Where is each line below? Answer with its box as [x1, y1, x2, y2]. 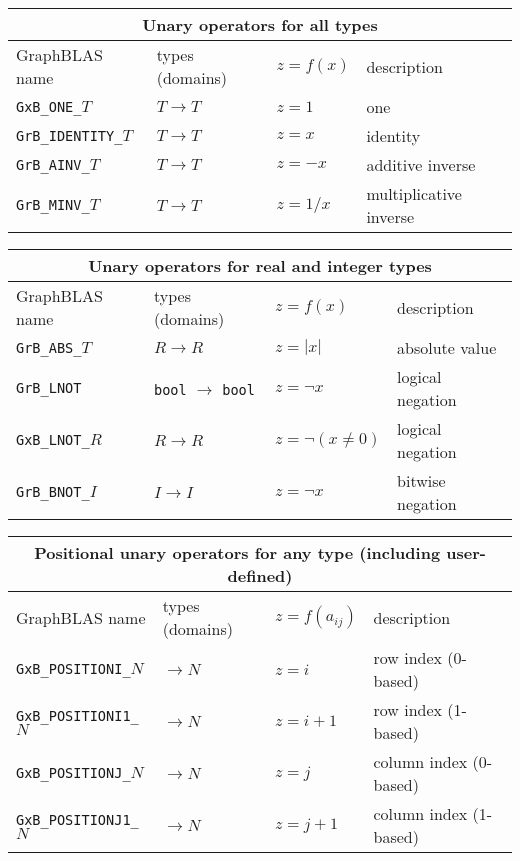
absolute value [397, 336, 497, 359]
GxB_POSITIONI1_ [16, 707, 139, 724]
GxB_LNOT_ [16, 432, 90, 448]
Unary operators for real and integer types [88, 254, 432, 277]
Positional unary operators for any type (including [34, 541, 441, 564]
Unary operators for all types [142, 13, 378, 36]
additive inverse [366, 153, 476, 176]
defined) [227, 564, 293, 587]
